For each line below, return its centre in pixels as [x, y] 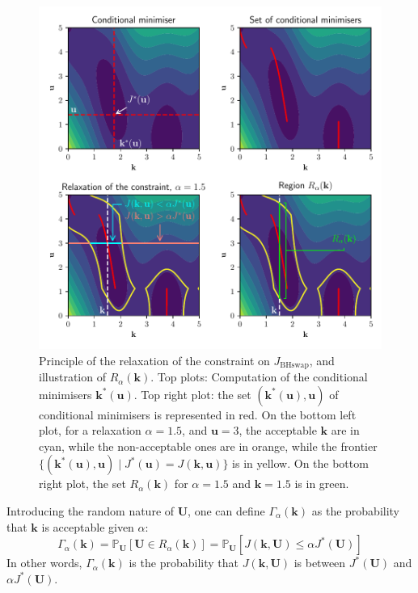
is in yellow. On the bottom [300, 463]
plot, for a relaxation [90, 430]
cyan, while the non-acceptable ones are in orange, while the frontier [208, 446]
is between [320, 563]
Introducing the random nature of [91, 511]
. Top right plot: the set [192, 394]
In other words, [44, 563]
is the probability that [184, 563]
